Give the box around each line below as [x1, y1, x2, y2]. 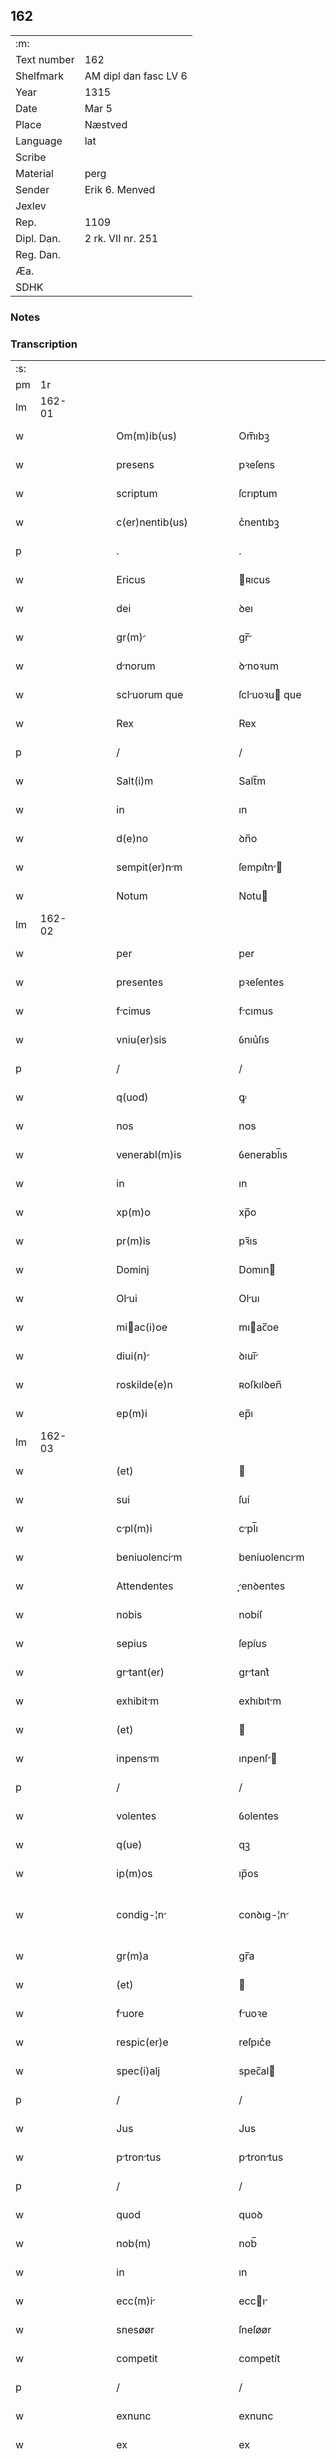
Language [15, 134, 63, 148]
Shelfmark [15, 69, 64, 83]
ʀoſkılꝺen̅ [238, 1378, 282, 1392]
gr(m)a [116, 1949, 149, 1963]
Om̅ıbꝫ [238, 429, 270, 443]
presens [116, 458, 155, 472]
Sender [15, 182, 50, 196]
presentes [116, 975, 164, 989]
